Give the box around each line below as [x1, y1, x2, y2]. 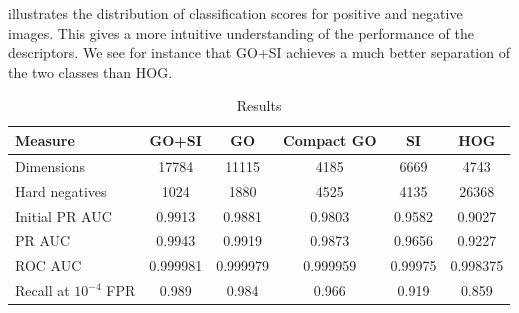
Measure [15, 129, 75, 150]
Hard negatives [15, 180, 107, 201]
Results [236, 95, 282, 116]
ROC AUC [15, 255, 82, 276]
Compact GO [283, 129, 377, 150]
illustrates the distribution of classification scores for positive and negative [8, 3, 463, 23]
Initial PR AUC [15, 205, 112, 226]
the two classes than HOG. [8, 61, 173, 82]
